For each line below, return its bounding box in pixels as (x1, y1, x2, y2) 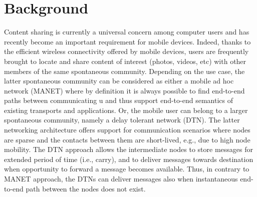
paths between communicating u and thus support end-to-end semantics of (4, 95, 233, 105)
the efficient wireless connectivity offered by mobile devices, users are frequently (4, 46, 249, 56)
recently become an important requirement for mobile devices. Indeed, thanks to (4, 36, 251, 46)
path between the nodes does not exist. (26, 183, 146, 193)
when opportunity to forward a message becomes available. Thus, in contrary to (4, 163, 249, 174)
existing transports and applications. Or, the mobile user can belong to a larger (4, 104, 248, 115)
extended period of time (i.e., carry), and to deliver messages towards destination (4, 153, 253, 164)
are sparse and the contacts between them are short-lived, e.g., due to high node (4, 134, 250, 144)
